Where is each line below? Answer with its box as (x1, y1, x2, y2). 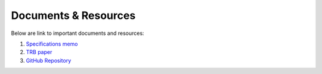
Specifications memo (26, 40, 78, 47)
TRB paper (26, 49, 52, 56)
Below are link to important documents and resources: (11, 30, 144, 37)
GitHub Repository (26, 57, 72, 64)
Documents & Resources (11, 9, 136, 22)
